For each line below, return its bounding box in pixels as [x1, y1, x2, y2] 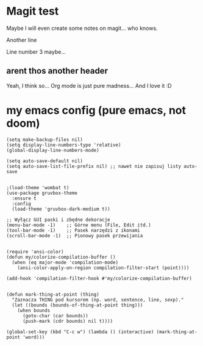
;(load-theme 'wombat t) [6, 184, 69, 190]
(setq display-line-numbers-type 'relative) [6, 142, 121, 148]
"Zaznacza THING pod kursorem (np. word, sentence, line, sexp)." [12, 297, 184, 303]
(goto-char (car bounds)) [22, 312, 88, 319]
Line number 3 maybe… [6, 48, 66, 56]
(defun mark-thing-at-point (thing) [6, 291, 99, 297]
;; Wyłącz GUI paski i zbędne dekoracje [6, 217, 111, 223]
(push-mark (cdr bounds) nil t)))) [22, 318, 113, 324]
